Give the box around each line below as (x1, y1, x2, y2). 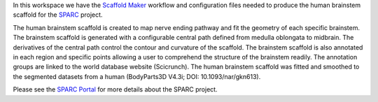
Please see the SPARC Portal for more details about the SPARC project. (13, 85, 218, 94)
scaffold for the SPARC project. (13, 10, 103, 19)
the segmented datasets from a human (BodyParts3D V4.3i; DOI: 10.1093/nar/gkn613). (13, 72, 261, 80)
